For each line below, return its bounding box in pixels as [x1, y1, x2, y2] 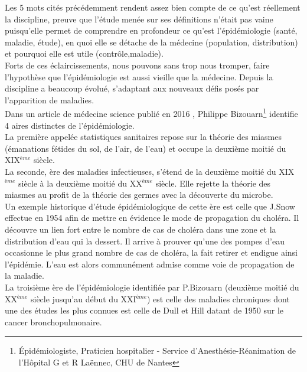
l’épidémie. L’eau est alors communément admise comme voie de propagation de [5, 257, 295, 270]
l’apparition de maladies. [5, 93, 94, 106]
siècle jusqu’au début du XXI [30, 292, 136, 305]
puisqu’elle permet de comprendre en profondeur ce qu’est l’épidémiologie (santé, [5, 24, 298, 37]
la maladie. [5, 269, 44, 282]
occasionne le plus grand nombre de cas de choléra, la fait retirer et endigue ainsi [5, 246, 298, 259]
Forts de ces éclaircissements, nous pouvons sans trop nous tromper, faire [5, 58, 270, 71]
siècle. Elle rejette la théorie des [155, 177, 271, 189]
